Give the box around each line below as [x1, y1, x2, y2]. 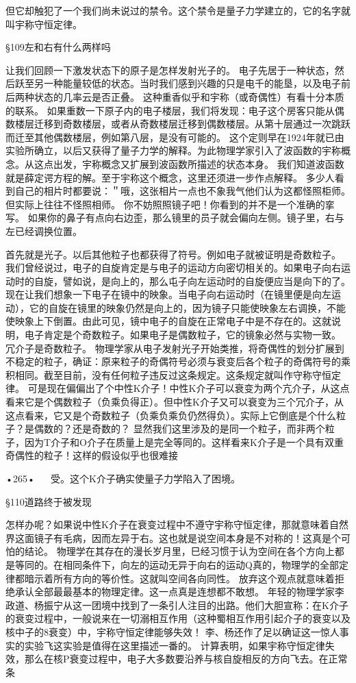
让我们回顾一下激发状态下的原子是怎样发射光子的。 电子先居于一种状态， [5, 62, 335, 77]
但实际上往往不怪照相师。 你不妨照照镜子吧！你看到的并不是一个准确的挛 [5, 197, 335, 211]
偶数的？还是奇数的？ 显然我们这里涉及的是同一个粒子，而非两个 [34, 421, 325, 436]
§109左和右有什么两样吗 [5, 40, 111, 54]
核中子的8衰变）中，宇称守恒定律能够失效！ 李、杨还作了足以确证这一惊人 [5, 624, 340, 638]
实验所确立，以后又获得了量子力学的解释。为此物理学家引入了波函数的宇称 [5, 143, 341, 158]
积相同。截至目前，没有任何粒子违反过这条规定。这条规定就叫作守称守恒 [5, 367, 331, 382]
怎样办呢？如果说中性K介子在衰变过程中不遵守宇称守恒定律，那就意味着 [5, 517, 329, 532]
